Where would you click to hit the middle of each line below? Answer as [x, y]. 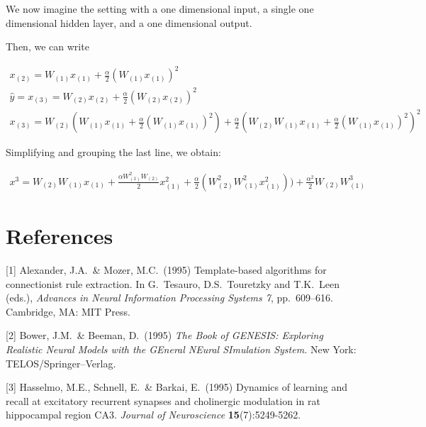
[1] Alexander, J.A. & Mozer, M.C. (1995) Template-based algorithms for [166, 270]
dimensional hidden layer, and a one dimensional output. [129, 22]
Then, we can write [47, 46]
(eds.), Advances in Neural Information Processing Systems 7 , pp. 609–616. [169, 298]
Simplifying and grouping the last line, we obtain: [113, 152]
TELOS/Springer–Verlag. [61, 363]
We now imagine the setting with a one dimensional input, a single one [160, 9]
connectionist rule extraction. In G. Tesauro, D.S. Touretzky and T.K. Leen [173, 283]
